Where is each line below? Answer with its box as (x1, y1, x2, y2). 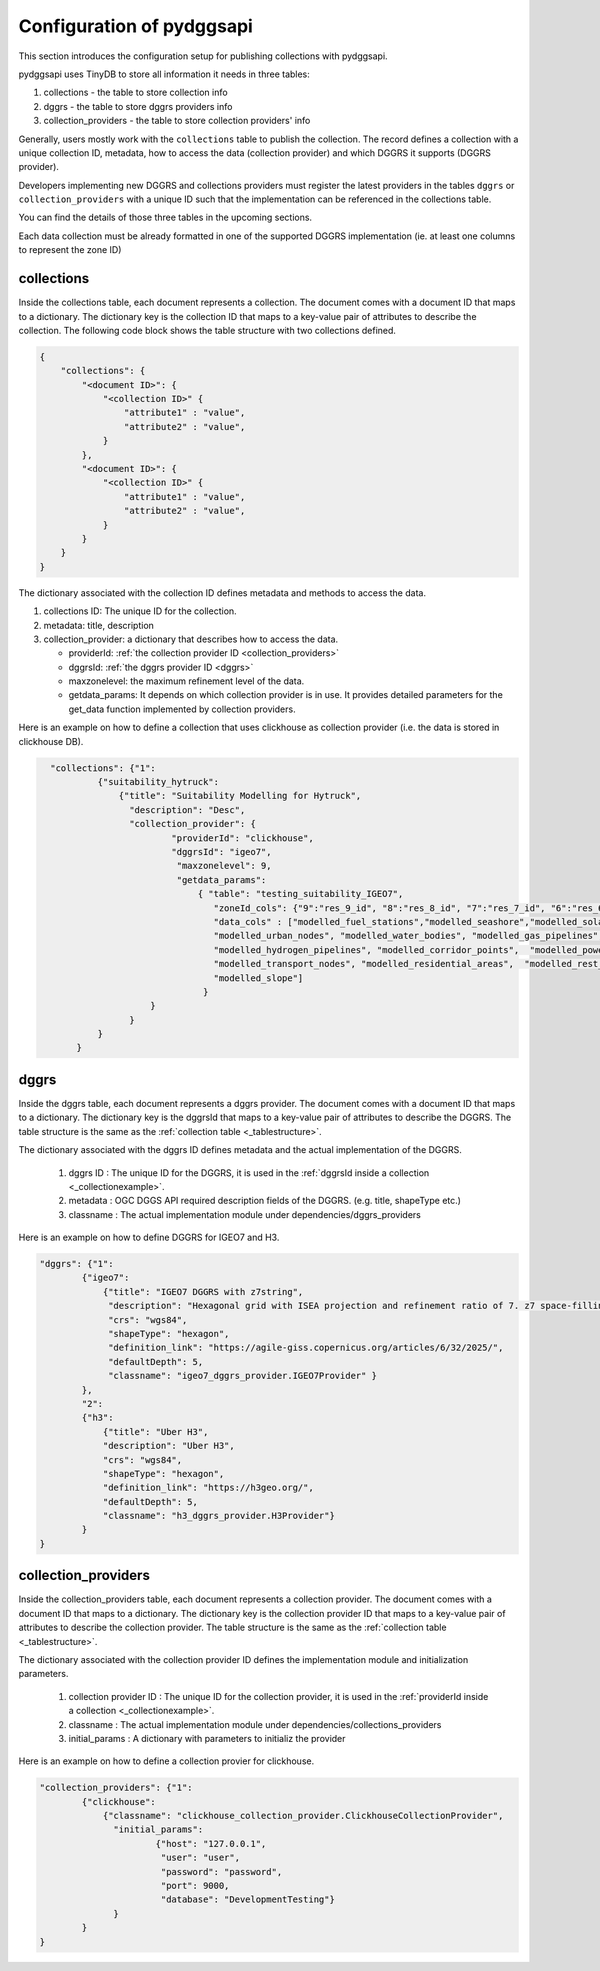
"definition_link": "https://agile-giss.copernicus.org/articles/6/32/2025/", (108, 1342, 504, 1354)
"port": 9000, (160, 1880, 230, 1891)
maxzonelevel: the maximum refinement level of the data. (68, 675, 305, 687)
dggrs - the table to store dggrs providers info (43, 100, 233, 112)
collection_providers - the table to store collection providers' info (43, 115, 311, 127)
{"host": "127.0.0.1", (155, 1838, 267, 1849)
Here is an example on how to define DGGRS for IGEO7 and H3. (18, 1231, 280, 1244)
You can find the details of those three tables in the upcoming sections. (18, 211, 313, 224)
